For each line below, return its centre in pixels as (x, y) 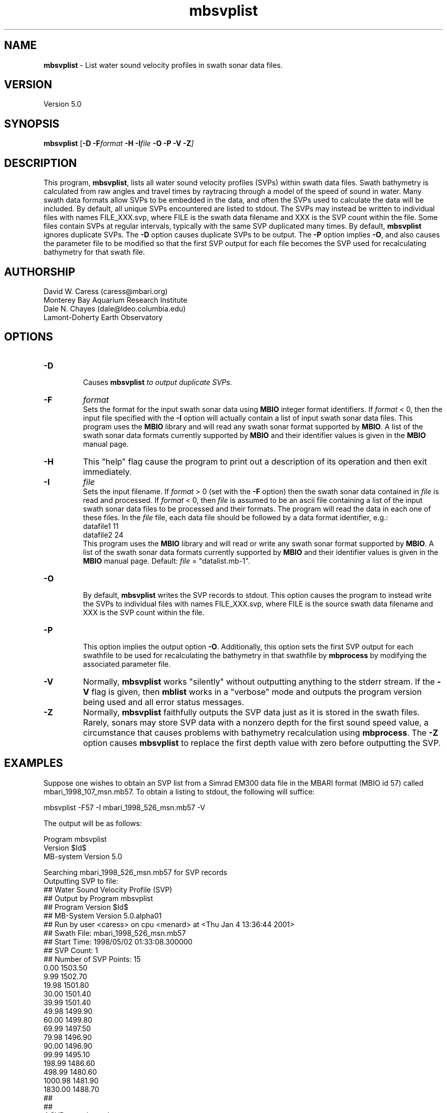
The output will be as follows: (93, 823)
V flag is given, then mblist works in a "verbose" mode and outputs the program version (252, 692)
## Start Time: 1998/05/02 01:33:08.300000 (118, 941)
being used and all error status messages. (164, 702)
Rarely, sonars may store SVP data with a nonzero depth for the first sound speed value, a (256, 722)
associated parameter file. (127, 664)
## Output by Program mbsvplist (98, 898)
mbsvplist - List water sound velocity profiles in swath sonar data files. (163, 65)
